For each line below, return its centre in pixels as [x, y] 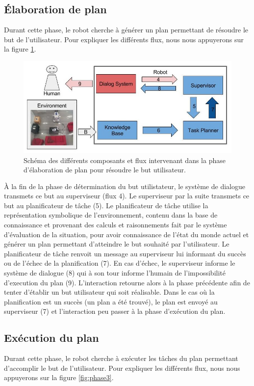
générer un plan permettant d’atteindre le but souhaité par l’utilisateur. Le [117, 244]
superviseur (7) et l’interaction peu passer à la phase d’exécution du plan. [115, 311]
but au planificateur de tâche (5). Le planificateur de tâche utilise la [106, 205]
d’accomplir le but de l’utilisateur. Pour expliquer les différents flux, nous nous [122, 368]
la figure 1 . [20, 49]
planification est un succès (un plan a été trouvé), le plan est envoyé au [111, 301]
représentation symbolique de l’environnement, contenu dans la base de [111, 215]
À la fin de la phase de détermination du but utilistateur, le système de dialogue [125, 186]
